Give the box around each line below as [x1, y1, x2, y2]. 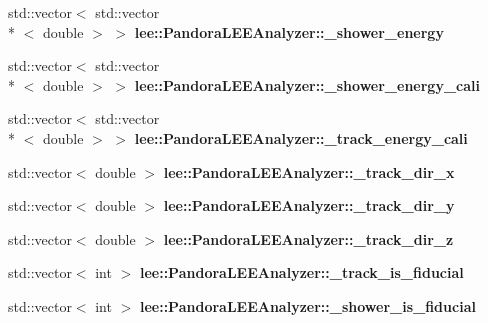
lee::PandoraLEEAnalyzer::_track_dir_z [163, 228, 454, 249]
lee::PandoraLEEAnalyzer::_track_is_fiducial [139, 262, 464, 283]
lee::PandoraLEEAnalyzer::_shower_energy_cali [134, 74, 480, 95]
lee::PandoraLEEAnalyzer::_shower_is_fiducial [139, 295, 476, 316]
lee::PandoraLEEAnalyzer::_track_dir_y [163, 195, 455, 216]
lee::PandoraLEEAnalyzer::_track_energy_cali [134, 127, 468, 148]
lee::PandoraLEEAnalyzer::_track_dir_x [163, 161, 455, 182]
